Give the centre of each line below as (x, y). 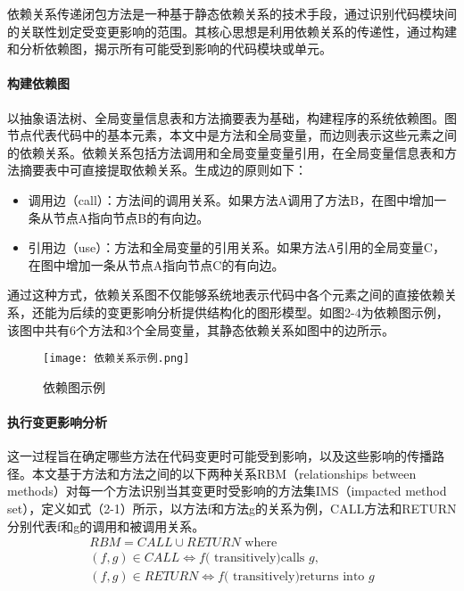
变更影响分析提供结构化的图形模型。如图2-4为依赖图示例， (278, 312)
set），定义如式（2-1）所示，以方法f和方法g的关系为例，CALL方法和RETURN (232, 508)
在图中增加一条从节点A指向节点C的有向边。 (156, 264)
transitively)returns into (299, 577)
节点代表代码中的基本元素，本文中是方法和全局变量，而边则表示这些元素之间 (232, 135)
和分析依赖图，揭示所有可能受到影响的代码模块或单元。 (170, 49)
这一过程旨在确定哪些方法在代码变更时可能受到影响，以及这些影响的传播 (220, 456)
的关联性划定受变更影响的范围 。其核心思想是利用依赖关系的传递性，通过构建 (232, 31)
